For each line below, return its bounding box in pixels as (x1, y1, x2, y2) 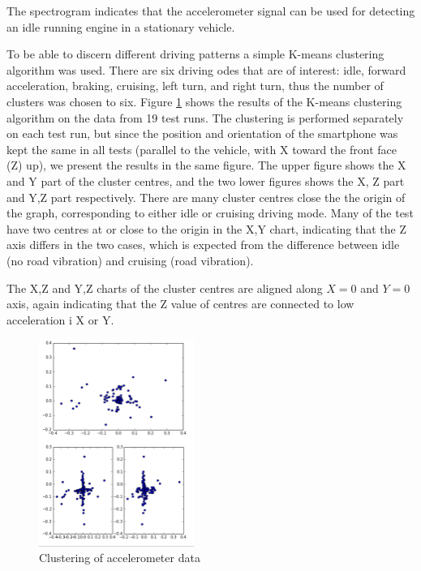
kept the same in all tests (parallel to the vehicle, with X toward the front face (6, 140, 397, 157)
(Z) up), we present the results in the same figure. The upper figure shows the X (6, 157, 406, 174)
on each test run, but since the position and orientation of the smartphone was (6, 125, 398, 142)
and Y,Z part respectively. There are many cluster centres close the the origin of (6, 188, 406, 205)
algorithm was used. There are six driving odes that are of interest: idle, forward (6, 61, 406, 78)
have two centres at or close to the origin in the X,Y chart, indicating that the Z (6, 220, 406, 237)
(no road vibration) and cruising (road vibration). (6, 251, 254, 268)
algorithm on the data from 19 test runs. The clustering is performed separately (6, 109, 404, 126)
